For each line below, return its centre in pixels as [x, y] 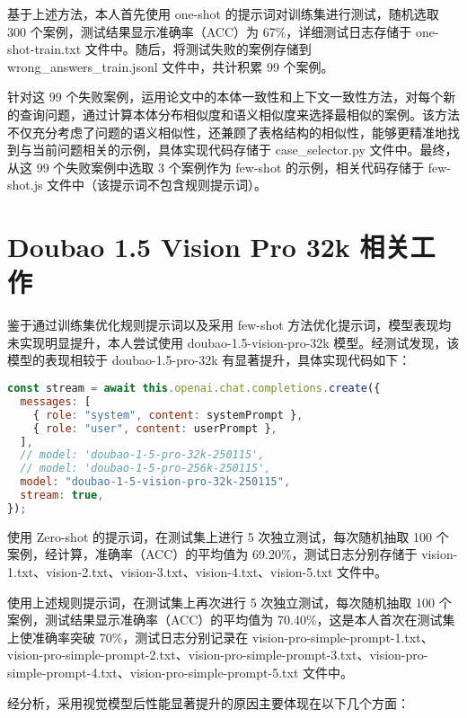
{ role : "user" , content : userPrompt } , [155, 428]
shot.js [25, 185]
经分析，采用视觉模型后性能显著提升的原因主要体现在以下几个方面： [208, 702]
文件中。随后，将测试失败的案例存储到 [198, 49]
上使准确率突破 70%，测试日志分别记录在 [128, 637]
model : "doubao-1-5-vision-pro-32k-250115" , [155, 482]
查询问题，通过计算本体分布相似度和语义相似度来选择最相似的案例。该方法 [239, 114]
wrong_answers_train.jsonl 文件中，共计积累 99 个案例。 [171, 66]
